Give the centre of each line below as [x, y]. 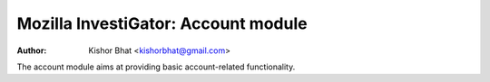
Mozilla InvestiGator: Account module [162, 23]
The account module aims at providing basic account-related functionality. [156, 67]
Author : [32, 50]
